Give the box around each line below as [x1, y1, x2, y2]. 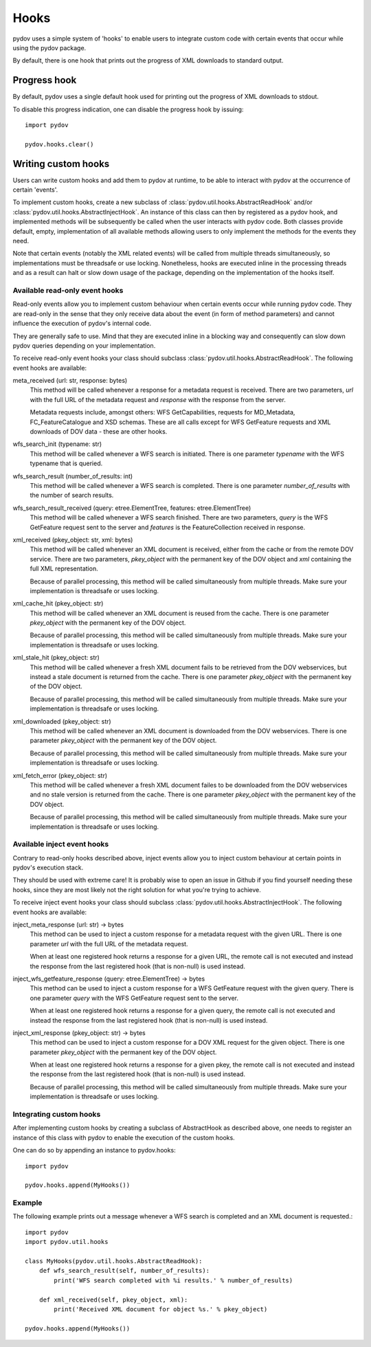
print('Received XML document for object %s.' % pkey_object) [54, 1305, 268, 1313]
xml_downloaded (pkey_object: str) [12, 717, 111, 725]
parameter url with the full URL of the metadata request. [30, 939, 188, 948]
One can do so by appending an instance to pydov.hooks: [12, 1146, 177, 1155]
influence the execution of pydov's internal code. [12, 320, 152, 328]
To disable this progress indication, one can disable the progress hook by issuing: [12, 105, 244, 113]
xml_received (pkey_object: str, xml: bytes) [12, 535, 133, 544]
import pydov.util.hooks [25, 1238, 109, 1246]
